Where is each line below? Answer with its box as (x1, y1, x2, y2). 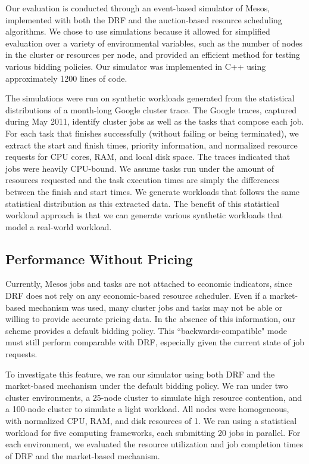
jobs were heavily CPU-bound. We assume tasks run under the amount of (5, 162, 274, 174)
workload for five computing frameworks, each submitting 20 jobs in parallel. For (5, 426, 301, 438)
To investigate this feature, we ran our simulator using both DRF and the (5, 367, 275, 380)
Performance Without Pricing (5, 249, 193, 268)
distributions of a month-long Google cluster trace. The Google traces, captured (5, 103, 297, 116)
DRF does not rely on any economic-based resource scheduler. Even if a (5, 289, 267, 302)
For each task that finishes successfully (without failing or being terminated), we (5, 126, 299, 139)
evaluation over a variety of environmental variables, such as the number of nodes (5, 36, 303, 49)
